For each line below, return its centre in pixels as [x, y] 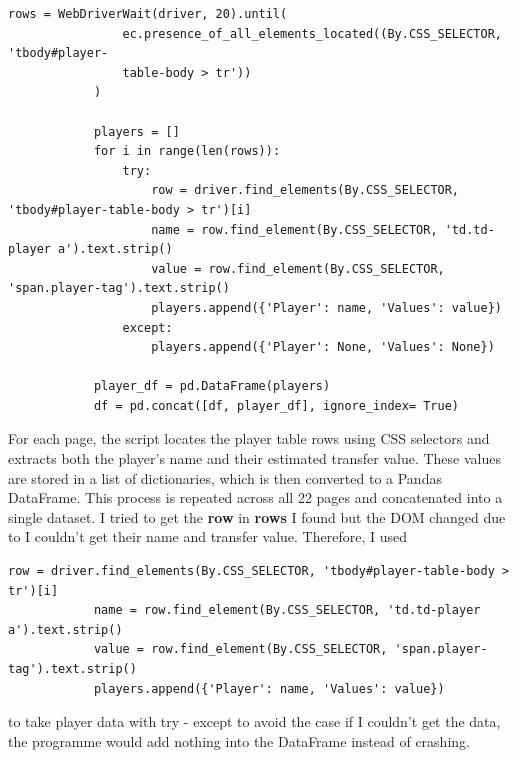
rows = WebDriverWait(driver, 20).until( [148, 14]
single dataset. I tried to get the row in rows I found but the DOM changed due [257, 516]
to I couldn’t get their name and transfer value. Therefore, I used [207, 536]
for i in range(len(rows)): [187, 151]
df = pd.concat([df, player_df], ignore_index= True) [276, 405]
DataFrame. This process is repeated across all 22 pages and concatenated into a [255, 497]
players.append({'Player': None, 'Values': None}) [323, 347]
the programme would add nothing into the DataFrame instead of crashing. [239, 740]
